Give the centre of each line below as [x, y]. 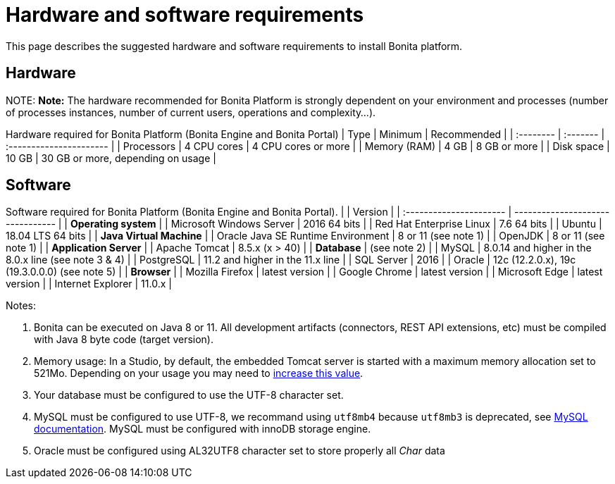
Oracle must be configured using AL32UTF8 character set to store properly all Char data [240, 451]
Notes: [21, 306]
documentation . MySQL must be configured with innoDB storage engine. [203, 429]
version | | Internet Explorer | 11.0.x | [89, 284]
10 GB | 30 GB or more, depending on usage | [111, 158]
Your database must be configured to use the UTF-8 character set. [189, 395]
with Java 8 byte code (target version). [124, 340]
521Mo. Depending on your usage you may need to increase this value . [199, 373]
